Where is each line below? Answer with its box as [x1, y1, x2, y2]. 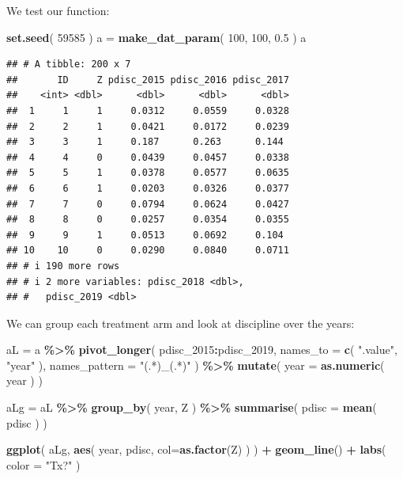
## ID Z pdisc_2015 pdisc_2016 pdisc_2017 [6, 74, 289, 86]
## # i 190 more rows [6, 260, 120, 272]
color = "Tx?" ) [6, 456, 81, 473]
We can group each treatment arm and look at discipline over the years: [6, 314, 355, 331]
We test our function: [6, 2, 110, 18]
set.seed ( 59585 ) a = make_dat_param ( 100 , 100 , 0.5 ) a [6, 29, 307, 45]
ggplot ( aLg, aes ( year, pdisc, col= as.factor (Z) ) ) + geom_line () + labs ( [6, 441, 386, 458]
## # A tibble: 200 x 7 [6, 59, 131, 70]
